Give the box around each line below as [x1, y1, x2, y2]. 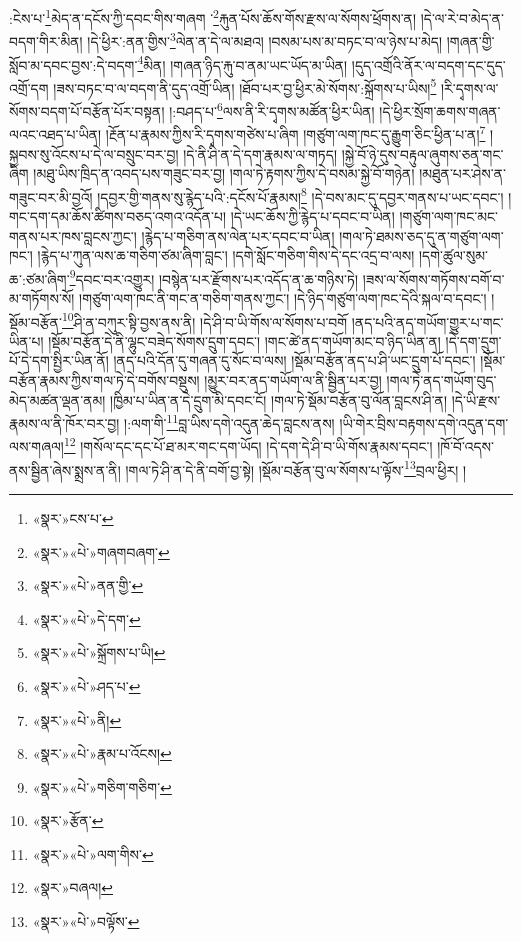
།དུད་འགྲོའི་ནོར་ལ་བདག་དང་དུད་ [351, 54, 506, 75]
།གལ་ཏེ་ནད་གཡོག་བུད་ [386, 370, 497, 390]
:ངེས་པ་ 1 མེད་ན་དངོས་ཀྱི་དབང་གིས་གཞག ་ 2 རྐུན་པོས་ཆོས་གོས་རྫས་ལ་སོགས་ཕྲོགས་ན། [9, 5, 417, 28]
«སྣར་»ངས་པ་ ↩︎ [32, 507, 114, 528]
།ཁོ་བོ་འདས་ [437, 436, 494, 457]
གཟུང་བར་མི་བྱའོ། [9, 186, 93, 207]
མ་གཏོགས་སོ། [9, 287, 75, 308]
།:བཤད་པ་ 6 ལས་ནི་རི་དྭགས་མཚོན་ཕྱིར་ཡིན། [169, 98, 375, 121]
